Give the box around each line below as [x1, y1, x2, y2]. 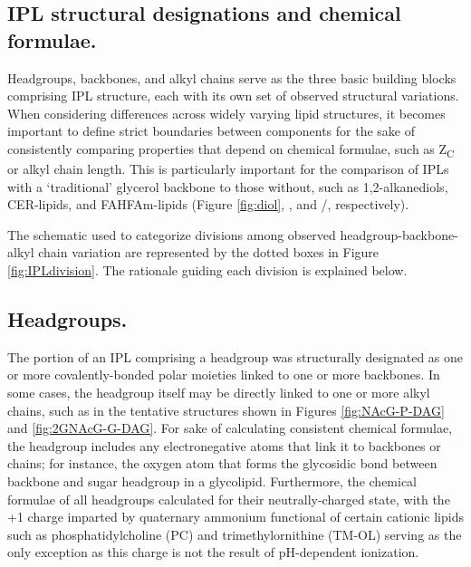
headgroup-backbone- [340, 225, 458, 244]
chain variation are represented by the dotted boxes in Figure [38, 243, 380, 262]
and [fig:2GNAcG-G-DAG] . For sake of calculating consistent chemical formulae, [7, 418, 453, 437]
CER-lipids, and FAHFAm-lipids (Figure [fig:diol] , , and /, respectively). [7, 195, 409, 214]
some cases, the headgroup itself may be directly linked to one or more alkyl [7, 383, 430, 402]
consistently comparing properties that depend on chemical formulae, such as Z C [7, 139, 455, 160]
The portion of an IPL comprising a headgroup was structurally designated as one [7, 347, 464, 366]
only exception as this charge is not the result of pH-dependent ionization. [7, 543, 419, 562]
